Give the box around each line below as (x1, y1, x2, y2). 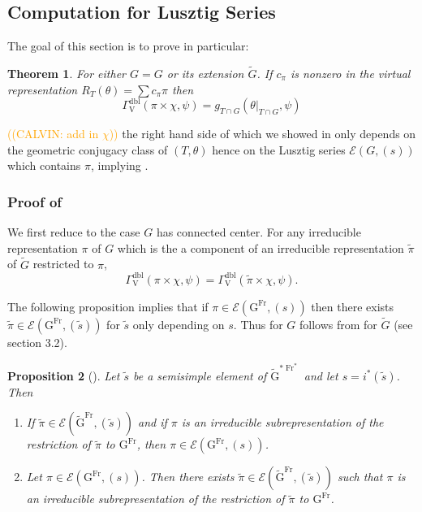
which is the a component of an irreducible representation (117, 239, 404, 256)
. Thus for (233, 315, 283, 332)
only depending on (132, 315, 225, 332)
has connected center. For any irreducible (156, 223, 361, 241)
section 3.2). (7, 333, 67, 350)
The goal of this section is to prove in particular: (7, 37, 249, 54)
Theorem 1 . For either (7, 65, 127, 82)
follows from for (299, 315, 377, 332)
